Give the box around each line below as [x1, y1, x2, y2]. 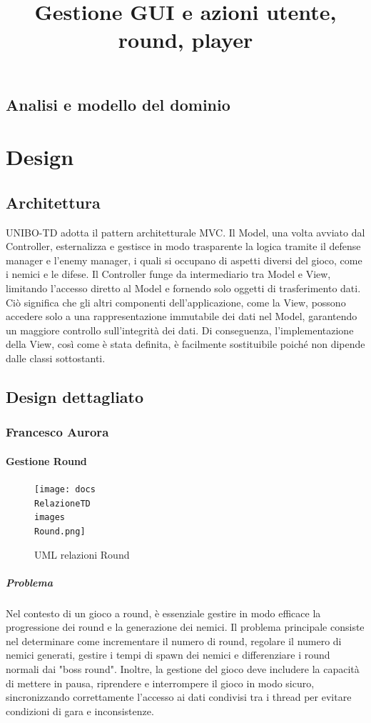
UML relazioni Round [34, 547, 130, 562]
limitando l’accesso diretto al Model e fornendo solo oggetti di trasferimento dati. [6, 280, 361, 295]
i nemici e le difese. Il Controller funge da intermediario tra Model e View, [6, 266, 331, 281]
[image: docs [34, 484, 96, 494]
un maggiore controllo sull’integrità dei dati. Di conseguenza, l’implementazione [6, 322, 354, 337]
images [34, 512, 65, 523]
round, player [118, 25, 253, 54]
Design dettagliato [6, 385, 144, 407]
